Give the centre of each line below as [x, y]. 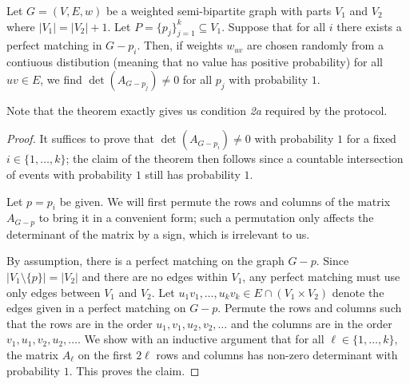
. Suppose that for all [274, 26]
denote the [358, 292]
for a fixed [371, 139]
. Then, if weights [180, 45]
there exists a [369, 26]
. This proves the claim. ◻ [134, 370]
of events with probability [70, 174]
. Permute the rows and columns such [310, 308]
